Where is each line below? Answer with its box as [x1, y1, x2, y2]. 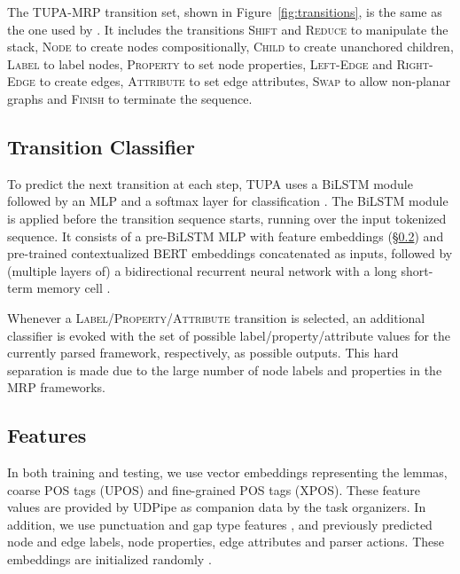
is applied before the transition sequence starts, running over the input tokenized [7, 208, 447, 227]
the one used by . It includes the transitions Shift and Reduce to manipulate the [7, 20, 448, 38]
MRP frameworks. [7, 378, 105, 397]
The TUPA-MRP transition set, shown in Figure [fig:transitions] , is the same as [7, 3, 442, 20]
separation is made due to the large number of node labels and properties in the [7, 360, 442, 379]
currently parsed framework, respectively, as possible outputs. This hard [7, 343, 399, 362]
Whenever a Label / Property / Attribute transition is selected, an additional [7, 308, 425, 326]
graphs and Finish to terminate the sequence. [7, 89, 253, 107]
